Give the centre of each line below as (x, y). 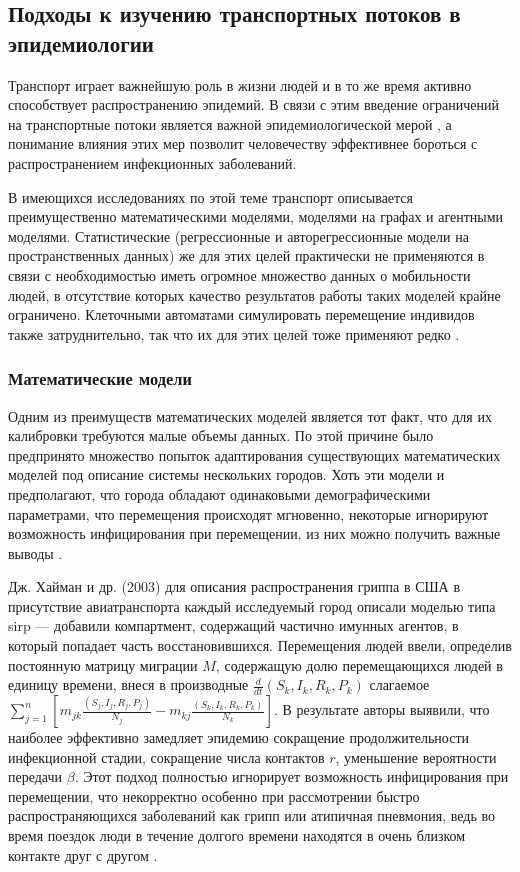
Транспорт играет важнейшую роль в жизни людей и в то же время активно (240, 84)
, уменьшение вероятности (416, 756)
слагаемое (399, 684)
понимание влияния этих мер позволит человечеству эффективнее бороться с (243, 143)
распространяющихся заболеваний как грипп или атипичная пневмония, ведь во (251, 815)
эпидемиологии (81, 42)
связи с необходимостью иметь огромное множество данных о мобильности (239, 274)
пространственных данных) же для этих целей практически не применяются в (246, 255)
